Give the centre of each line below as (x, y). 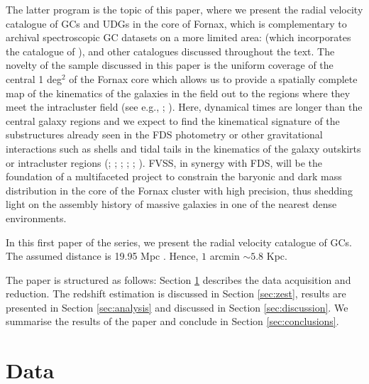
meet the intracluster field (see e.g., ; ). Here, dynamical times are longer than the (184, 107)
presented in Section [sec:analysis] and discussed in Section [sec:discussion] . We (177, 307)
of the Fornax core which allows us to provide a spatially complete (213, 78)
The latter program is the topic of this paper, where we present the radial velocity (184, 9)
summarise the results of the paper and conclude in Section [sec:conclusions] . (172, 321)
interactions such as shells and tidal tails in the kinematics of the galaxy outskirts (183, 148)
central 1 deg (34, 78)
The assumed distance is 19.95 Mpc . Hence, (102, 256)
